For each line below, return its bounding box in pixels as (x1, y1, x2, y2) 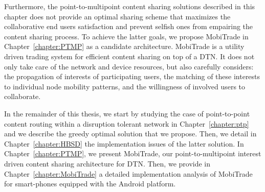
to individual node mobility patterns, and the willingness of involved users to (4, 81, 246, 91)
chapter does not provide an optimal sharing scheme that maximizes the (4, 11, 231, 21)
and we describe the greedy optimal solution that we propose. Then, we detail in (4, 128, 257, 139)
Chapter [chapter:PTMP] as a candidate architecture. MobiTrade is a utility (4, 41, 245, 52)
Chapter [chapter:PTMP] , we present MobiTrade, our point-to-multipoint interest (4, 148, 261, 159)
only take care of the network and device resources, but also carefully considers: (4, 61, 254, 71)
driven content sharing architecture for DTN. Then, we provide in (4, 158, 211, 169)
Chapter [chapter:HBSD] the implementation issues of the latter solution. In (4, 138, 244, 149)
